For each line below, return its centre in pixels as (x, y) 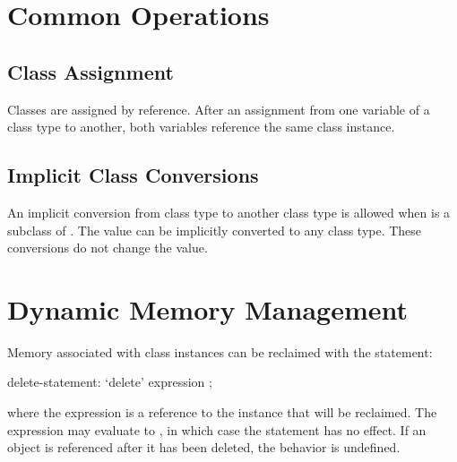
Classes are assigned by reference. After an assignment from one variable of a (219, 109)
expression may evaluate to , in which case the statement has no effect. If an (217, 429)
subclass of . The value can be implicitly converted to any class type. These (215, 230)
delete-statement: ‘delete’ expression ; (110, 382)
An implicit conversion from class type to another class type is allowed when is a (229, 212)
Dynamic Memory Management (207, 308)
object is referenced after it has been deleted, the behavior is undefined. (204, 447)
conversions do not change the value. (108, 248)
